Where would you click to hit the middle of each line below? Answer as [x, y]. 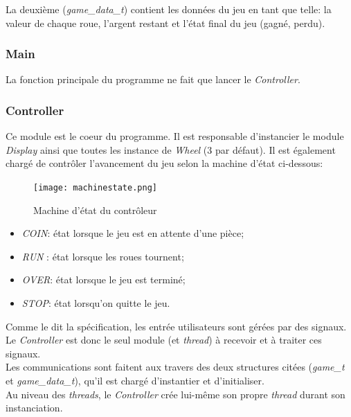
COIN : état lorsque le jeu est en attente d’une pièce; [133, 233]
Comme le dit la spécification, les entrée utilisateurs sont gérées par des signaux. [176, 326]
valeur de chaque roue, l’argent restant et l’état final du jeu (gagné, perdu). [165, 23]
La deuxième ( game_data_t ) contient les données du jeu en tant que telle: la [169, 9]
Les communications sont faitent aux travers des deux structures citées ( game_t [175, 367]
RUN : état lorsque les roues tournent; [103, 256]
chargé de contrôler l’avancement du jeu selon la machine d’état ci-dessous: [164, 163]
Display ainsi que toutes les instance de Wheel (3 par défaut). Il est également [171, 149]
